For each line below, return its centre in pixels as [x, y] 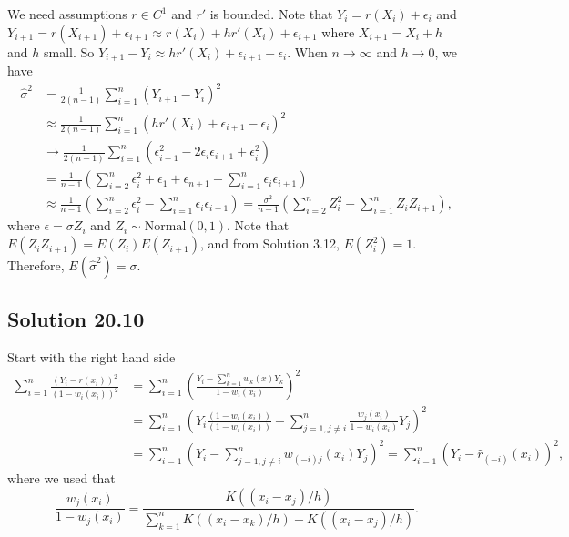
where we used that [61, 478]
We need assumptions [67, 14]
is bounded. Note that [271, 14]
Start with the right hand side [91, 357]
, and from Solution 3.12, [269, 243]
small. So [69, 51]
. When [307, 51]
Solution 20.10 [76, 319]
